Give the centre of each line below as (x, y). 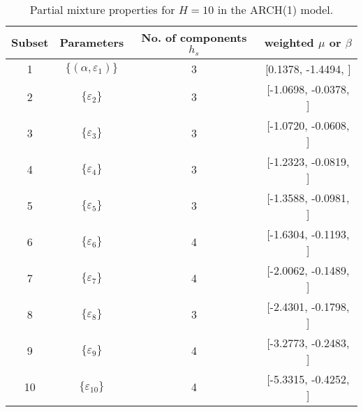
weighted (289, 43)
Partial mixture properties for (102, 9)
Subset (30, 43)
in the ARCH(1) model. (275, 9)
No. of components (194, 37)
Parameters (92, 43)
